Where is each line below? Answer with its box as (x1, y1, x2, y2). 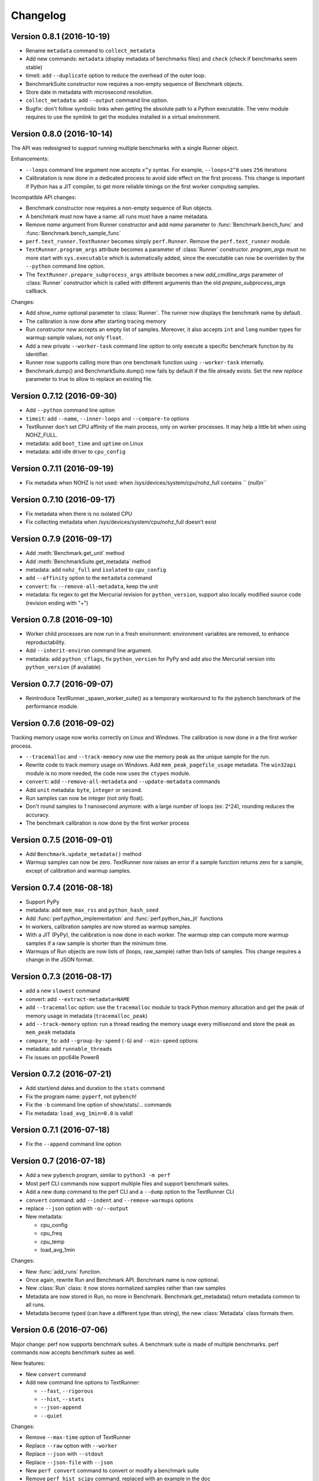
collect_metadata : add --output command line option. (25, 97, 168, 104)
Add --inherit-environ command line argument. (25, 647, 152, 654)
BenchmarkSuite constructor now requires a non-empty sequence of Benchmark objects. (25, 80, 244, 87)
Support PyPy (25, 898, 60, 905)
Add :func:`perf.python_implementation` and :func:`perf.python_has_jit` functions (25, 915, 223, 922)
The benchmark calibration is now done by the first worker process (25, 819, 190, 826)
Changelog (11, 9, 66, 22)
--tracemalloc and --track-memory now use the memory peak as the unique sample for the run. (25, 753, 271, 761)
